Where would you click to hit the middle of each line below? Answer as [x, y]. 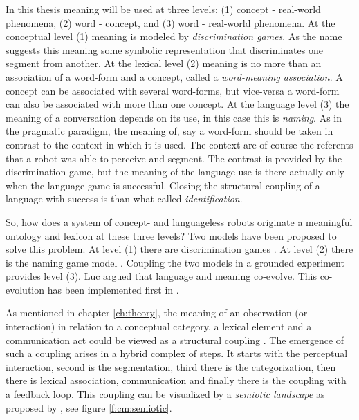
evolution [25, 289]
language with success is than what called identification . [124, 199]
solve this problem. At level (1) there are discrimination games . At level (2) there [179, 249]
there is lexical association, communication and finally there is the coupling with [176, 380]
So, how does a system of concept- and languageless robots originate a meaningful [179, 221]
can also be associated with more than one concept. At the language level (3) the [177, 104]
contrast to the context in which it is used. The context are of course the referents [179, 144]
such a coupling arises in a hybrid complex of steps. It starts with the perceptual [177, 353]
